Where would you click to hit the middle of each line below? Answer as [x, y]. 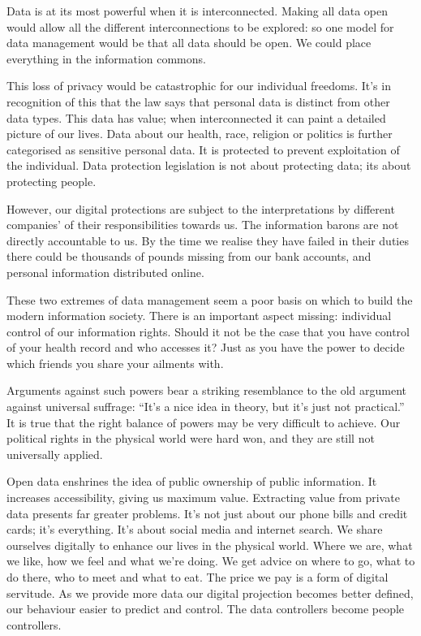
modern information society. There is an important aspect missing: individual [199, 316]
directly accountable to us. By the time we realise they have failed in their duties [208, 240]
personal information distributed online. [105, 272]
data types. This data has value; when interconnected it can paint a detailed [196, 117]
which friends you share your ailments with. [115, 363]
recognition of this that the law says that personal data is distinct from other [198, 101]
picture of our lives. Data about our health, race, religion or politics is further [200, 134]
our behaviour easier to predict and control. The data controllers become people [206, 609]
